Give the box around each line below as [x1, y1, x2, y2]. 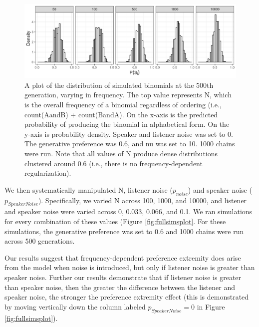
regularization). [24, 168, 71, 178]
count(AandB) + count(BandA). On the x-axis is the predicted [24, 109, 218, 119]
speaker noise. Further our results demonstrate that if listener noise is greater [4, 272, 242, 282]
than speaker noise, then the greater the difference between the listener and [4, 282, 235, 292]
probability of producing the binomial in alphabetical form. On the [24, 119, 230, 129]
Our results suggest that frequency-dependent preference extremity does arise [4, 252, 241, 263]
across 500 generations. [4, 236, 75, 246]
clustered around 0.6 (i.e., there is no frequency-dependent [24, 158, 203, 168]
